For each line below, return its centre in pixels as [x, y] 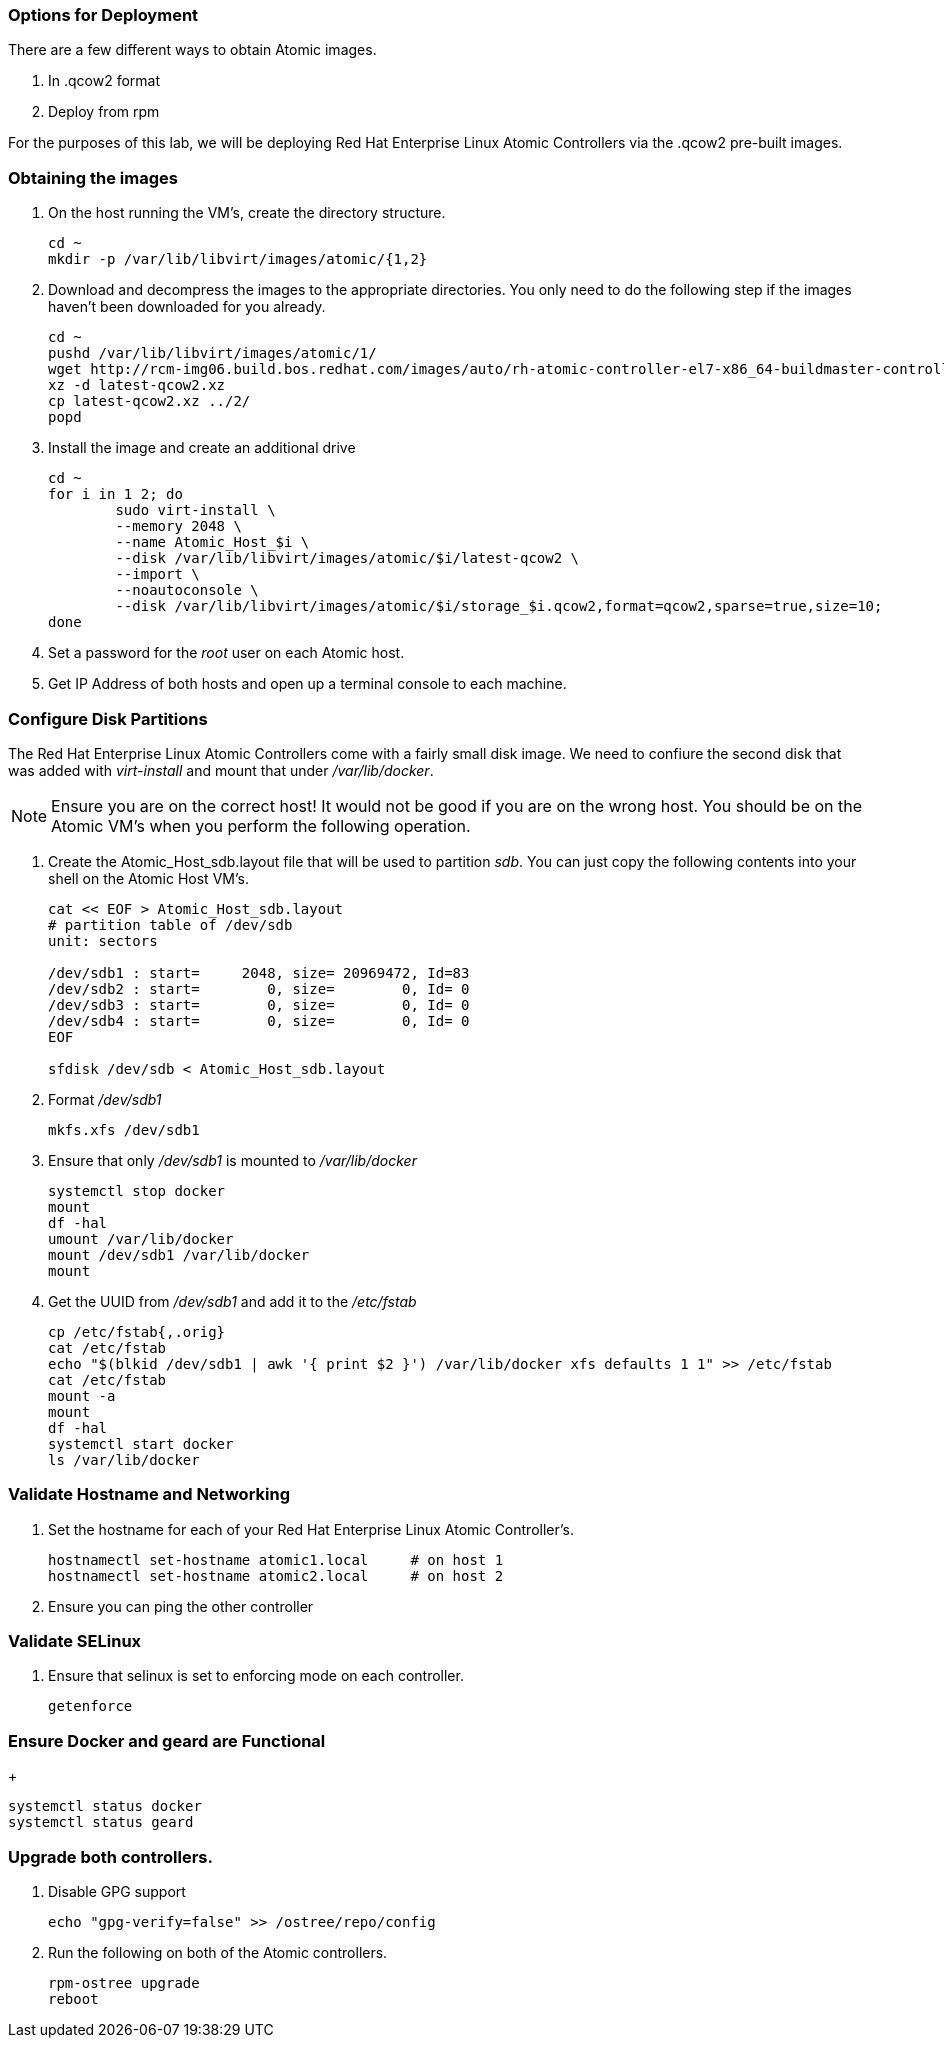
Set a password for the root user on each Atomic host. [226, 653]
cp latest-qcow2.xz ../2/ [149, 401]
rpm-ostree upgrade [124, 1982]
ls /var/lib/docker [124, 1459]
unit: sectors [103, 940]
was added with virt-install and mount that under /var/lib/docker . [221, 770]
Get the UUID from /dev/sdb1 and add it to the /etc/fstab [232, 1301]
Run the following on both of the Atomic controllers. [218, 1952]
